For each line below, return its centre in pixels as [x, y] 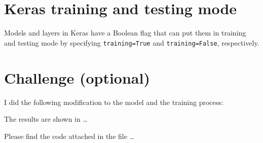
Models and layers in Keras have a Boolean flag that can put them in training [125, 33]
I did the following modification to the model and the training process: [114, 102]
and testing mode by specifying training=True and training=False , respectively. [132, 42]
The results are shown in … [46, 119]
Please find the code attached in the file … [69, 136]
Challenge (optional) [77, 77]
